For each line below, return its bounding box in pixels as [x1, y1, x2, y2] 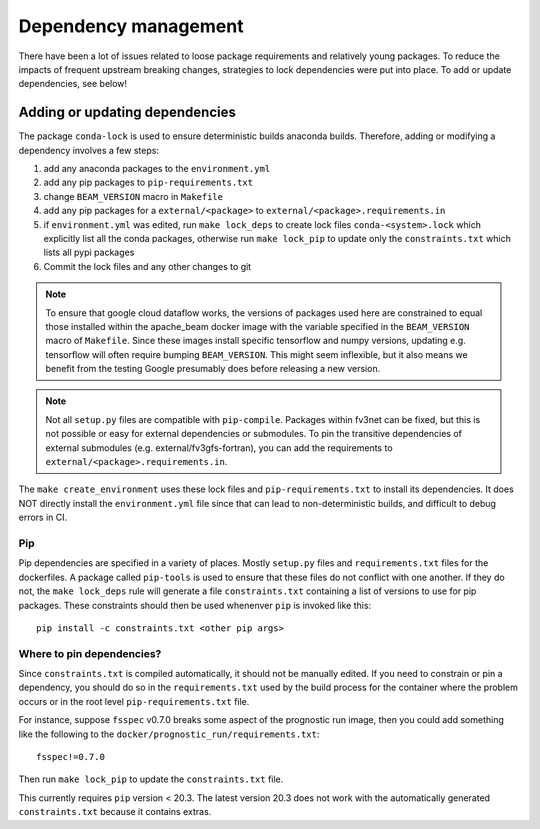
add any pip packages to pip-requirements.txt [43, 176, 254, 189]
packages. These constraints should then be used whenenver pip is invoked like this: [18, 599, 372, 611]
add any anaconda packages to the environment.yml [43, 163, 271, 175]
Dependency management [18, 15, 244, 37]
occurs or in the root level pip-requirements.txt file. [18, 695, 250, 707]
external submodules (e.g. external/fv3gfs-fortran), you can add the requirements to [45, 441, 394, 454]
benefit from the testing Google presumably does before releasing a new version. [45, 363, 381, 375]
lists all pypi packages [43, 246, 135, 259]
